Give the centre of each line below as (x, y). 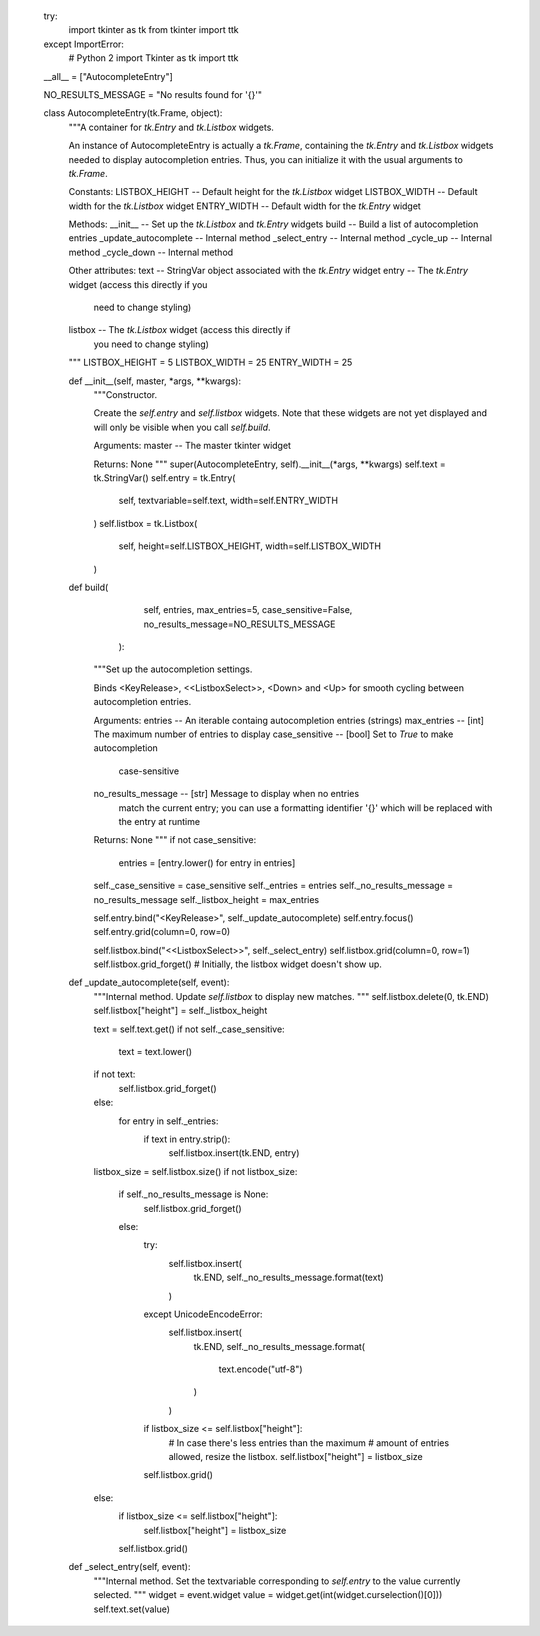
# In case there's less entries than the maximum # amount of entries (309, 1442)
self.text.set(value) (131, 1609)
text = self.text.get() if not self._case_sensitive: (189, 1029)
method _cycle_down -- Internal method (151, 252)
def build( (88, 587)
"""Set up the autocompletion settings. (173, 669)
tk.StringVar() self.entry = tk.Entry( (164, 477)
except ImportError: (84, 44)
